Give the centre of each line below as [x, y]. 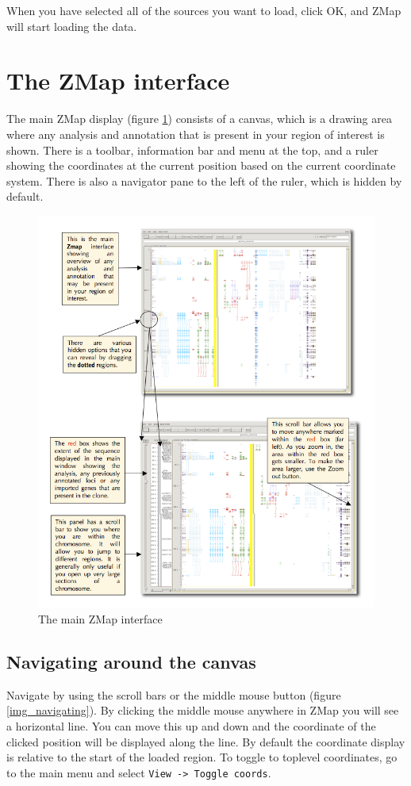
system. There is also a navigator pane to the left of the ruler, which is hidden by [204, 180]
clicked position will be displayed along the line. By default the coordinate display [206, 741]
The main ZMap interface [100, 619]
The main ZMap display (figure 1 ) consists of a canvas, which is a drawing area [199, 119]
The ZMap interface [118, 81]
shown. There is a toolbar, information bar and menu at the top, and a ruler [192, 150]
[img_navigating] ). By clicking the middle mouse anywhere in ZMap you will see [203, 710]
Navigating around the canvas [131, 662]
